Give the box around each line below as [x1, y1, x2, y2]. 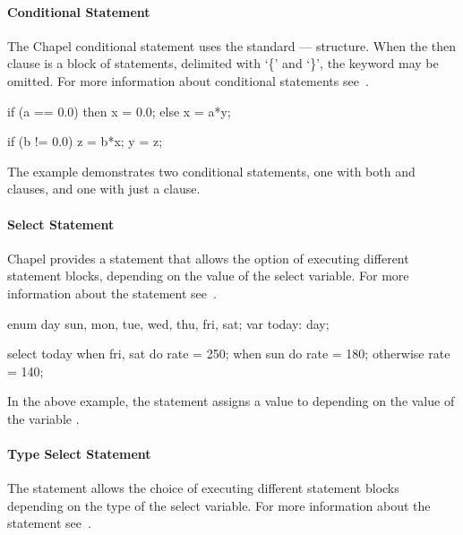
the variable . [7, 409, 80, 427]
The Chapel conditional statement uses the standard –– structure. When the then [7, 36, 457, 55]
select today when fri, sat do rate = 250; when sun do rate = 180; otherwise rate [7, 344, 450, 363]
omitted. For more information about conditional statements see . [7, 71, 369, 90]
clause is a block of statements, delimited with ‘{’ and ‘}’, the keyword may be [7, 54, 439, 73]
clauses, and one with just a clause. [7, 179, 201, 198]
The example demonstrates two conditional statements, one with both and [7, 161, 416, 180]
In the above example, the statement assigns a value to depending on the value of [7, 392, 455, 410]
